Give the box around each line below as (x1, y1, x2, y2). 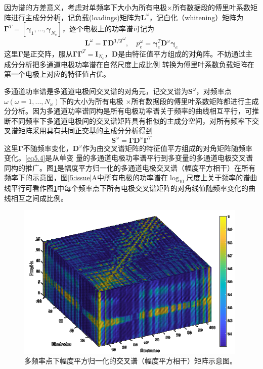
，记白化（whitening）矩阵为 (149, 12, 244, 22)
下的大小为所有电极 (59, 95, 123, 106)
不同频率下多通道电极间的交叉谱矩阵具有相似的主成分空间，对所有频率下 (11, 115, 252, 126)
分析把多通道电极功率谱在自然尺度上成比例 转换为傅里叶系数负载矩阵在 (18, 59, 254, 69)
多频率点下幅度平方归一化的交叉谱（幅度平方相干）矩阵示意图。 (24, 355, 237, 366)
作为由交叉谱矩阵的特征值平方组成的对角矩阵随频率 (82, 142, 252, 153)
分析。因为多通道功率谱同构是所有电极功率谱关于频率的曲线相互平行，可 (11, 106, 252, 116)
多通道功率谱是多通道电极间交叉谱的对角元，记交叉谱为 (4, 86, 188, 96)
